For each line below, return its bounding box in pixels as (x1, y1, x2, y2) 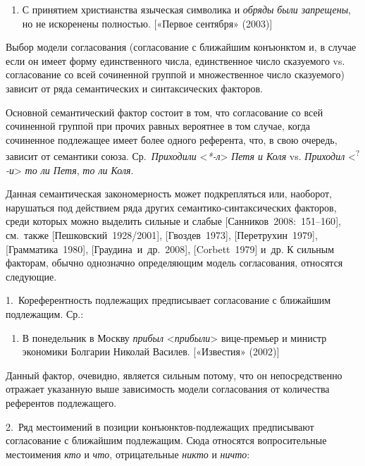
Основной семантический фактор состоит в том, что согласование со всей (6, 104, 323, 119)
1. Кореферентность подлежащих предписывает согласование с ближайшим (6, 293, 331, 307)
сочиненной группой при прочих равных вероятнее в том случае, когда (6, 118, 311, 133)
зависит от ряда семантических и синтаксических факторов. (6, 80, 263, 95)
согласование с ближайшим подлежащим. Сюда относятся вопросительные (6, 433, 327, 448)
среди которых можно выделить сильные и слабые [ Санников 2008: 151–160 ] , (6, 214, 341, 228)
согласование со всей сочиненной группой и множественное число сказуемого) (6, 67, 345, 82)
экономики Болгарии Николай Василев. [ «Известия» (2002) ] (22, 344, 280, 359)
